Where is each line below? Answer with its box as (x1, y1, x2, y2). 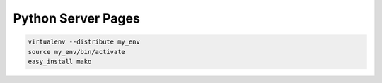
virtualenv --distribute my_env (28, 38, 141, 46)
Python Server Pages (13, 11, 141, 26)
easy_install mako (28, 57, 92, 65)
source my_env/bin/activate (28, 48, 125, 56)
